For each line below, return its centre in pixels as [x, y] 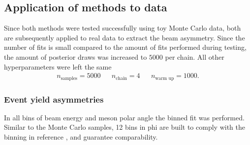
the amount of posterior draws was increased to [76, 56]
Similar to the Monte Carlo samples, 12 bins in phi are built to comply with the [125, 127]
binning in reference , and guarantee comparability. [81, 137]
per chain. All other [195, 56]
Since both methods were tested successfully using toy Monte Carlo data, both [123, 28]
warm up [165, 78]
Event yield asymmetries [54, 99]
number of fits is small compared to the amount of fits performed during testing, [125, 47]
